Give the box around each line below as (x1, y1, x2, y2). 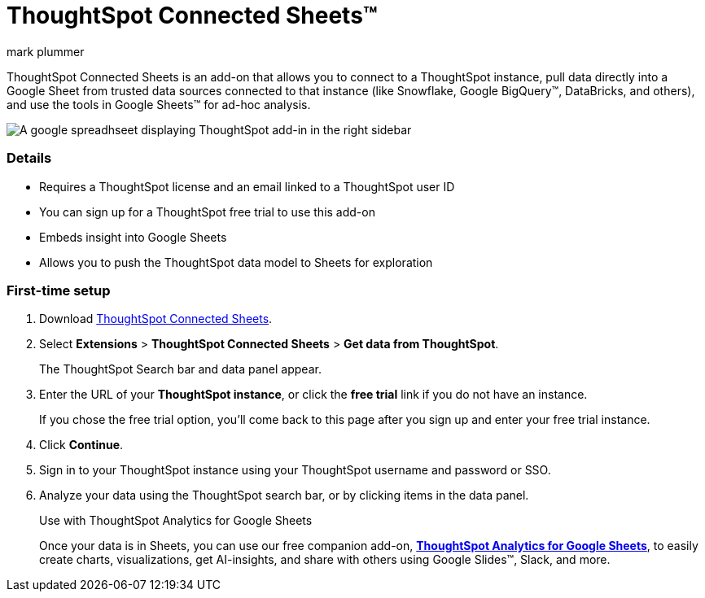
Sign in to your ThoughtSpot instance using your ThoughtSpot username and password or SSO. (39, 463, 551, 478)
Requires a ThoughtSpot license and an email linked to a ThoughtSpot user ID (39, 179, 455, 194)
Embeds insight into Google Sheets (39, 229, 227, 244)
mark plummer (7, 44, 85, 59)
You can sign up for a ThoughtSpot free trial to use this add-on (39, 204, 375, 219)
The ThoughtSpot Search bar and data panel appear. (39, 362, 322, 377)
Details (7, 150, 52, 167)
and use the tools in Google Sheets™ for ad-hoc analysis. (7, 97, 311, 111)
